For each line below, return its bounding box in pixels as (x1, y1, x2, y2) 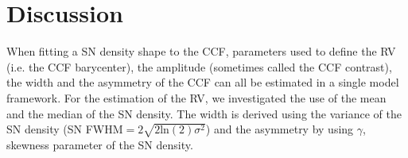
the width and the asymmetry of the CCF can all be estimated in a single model (6, 74, 399, 91)
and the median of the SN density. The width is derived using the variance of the (6, 105, 402, 121)
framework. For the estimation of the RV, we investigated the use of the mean (6, 89, 387, 106)
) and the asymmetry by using (205, 121, 354, 137)
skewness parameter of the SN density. (6, 136, 193, 152)
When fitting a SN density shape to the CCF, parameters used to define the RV (6, 43, 396, 60)
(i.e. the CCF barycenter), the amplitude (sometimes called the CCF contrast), (6, 58, 392, 75)
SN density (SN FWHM (6, 121, 123, 137)
